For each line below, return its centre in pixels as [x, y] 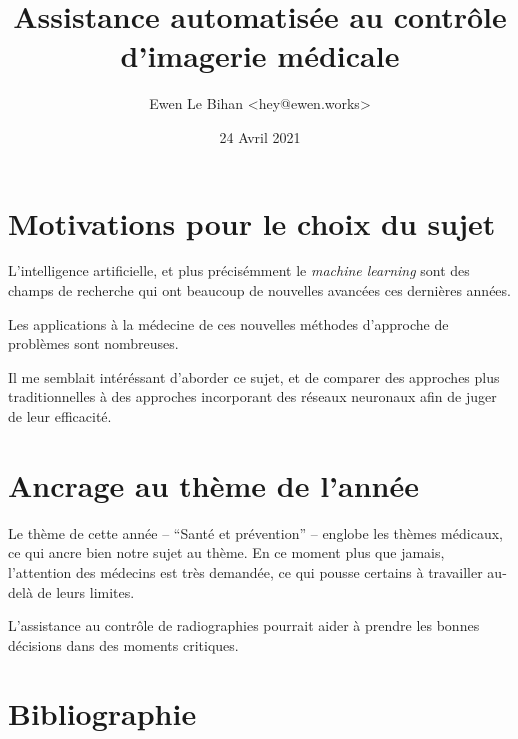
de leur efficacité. [60, 416]
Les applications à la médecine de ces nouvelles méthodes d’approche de [228, 323]
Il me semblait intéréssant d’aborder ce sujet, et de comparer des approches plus [254, 376]
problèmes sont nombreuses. [93, 343]
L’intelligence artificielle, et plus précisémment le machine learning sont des [239, 270]
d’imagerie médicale [260, 55]
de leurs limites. [86, 591]
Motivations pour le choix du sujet [252, 222]
